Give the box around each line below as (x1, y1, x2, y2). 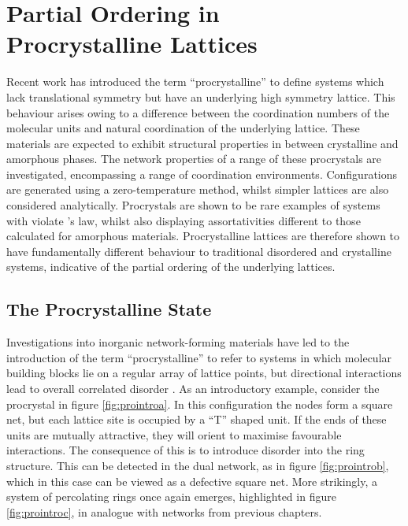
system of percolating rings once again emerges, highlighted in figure (6, 488, 336, 505)
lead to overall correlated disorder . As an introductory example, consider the (6, 380, 380, 397)
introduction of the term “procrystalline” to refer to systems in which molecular (6, 349, 392, 365)
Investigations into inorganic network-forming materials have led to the (6, 334, 350, 350)
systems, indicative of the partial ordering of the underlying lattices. (6, 258, 336, 275)
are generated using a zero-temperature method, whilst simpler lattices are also (6, 181, 389, 198)
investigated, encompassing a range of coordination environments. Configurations (6, 165, 398, 182)
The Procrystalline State (6, 297, 212, 321)
